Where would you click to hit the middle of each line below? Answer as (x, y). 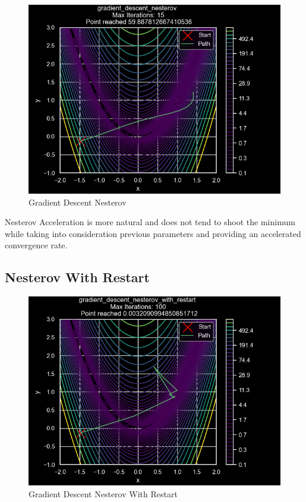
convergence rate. (36, 245)
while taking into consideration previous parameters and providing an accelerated (153, 233)
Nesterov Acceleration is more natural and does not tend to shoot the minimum (150, 222)
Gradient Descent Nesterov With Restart (103, 493)
